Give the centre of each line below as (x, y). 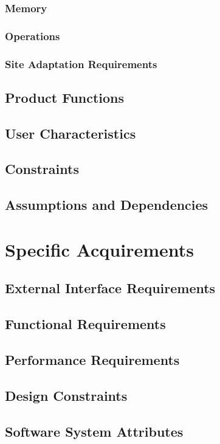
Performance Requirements (92, 359)
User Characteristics (70, 133)
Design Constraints (66, 395)
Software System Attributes (94, 431)
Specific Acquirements (99, 249)
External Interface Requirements (110, 288)
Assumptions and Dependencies (107, 205)
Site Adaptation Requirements (81, 64)
